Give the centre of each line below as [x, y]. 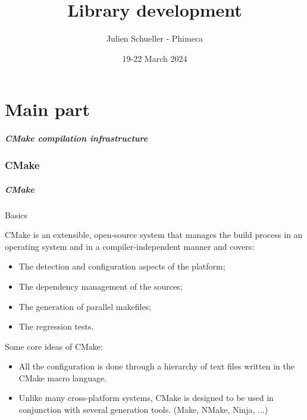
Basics [16, 214]
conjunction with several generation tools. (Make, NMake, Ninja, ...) [143, 410]
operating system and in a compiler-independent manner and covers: [130, 246]
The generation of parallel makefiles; [85, 306]
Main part [48, 109]
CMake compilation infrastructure [76, 138]
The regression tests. [56, 326]
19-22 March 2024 [155, 58]
